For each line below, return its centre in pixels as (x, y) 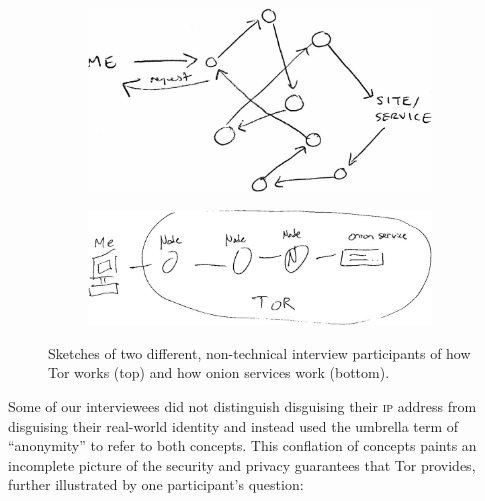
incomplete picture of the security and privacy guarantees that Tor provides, (242, 464)
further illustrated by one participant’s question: (156, 484)
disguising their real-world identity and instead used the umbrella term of (233, 425)
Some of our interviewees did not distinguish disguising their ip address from (242, 406)
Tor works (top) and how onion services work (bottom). (219, 372)
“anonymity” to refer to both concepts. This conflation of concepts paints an (242, 445)
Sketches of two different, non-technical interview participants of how (259, 352)
